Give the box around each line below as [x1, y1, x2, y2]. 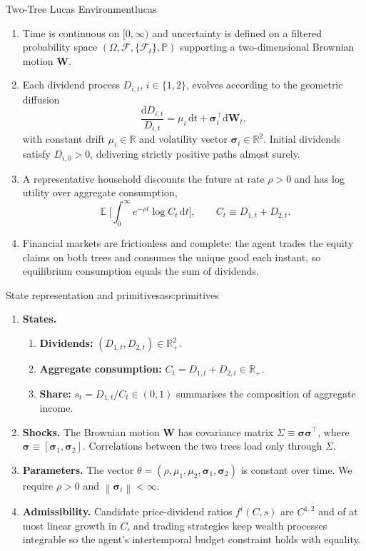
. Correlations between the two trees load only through [82, 438, 322, 453]
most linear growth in [22, 517, 117, 532]
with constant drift [22, 131, 106, 146]
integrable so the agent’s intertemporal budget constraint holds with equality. [22, 532, 361, 547]
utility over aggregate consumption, [22, 185, 178, 200]
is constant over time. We [240, 462, 352, 477]
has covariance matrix [178, 424, 274, 439]
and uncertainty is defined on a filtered [152, 25, 322, 40]
